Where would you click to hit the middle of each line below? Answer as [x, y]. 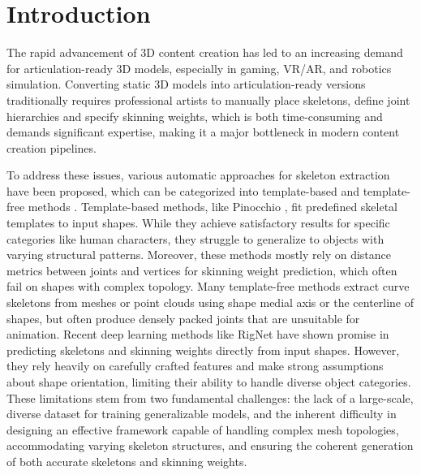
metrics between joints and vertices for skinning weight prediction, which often [202, 270]
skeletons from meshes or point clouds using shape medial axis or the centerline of [210, 302]
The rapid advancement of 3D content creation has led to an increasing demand [205, 52]
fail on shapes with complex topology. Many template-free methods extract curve [208, 286]
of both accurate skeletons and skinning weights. [127, 461]
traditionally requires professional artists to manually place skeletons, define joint [208, 99]
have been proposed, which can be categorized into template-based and [183, 190]
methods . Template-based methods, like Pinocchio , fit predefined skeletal [213, 207]
